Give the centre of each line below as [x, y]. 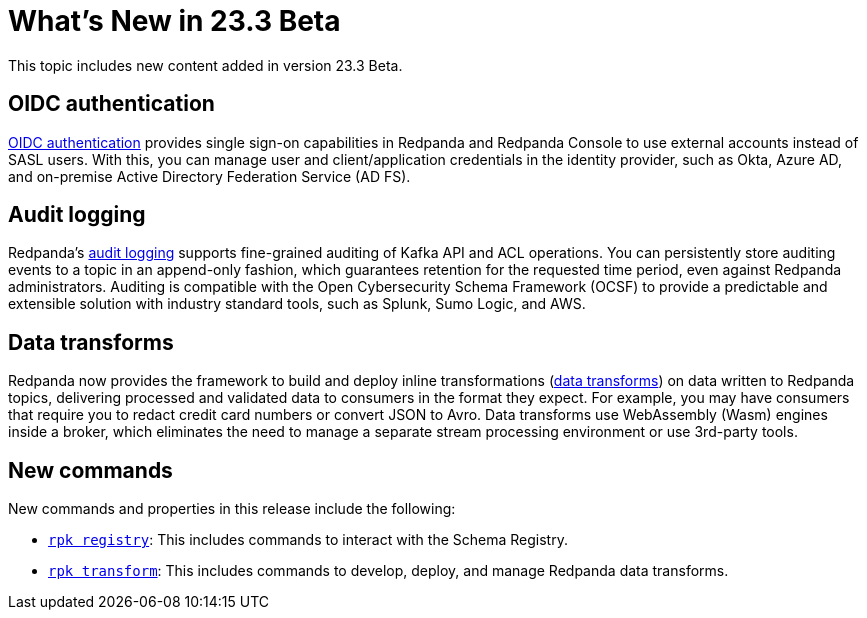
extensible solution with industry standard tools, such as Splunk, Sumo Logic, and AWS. [297, 304]
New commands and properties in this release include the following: [232, 509]
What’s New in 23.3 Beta [174, 21]
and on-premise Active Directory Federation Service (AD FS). [209, 176]
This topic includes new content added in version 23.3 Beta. [205, 65]
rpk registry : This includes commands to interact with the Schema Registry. [308, 540]
